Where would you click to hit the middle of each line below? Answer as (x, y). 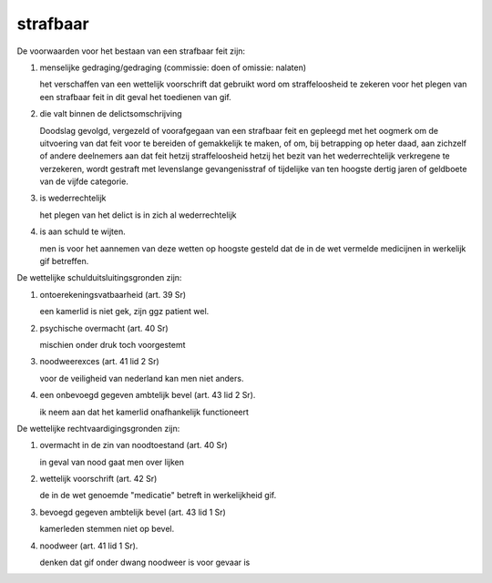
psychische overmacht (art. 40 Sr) (104, 328)
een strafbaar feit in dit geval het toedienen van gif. (135, 97)
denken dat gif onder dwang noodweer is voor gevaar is (145, 563)
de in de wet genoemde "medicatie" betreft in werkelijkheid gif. (158, 496)
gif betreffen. (64, 261)
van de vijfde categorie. (84, 181)
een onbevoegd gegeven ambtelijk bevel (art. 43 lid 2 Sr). (148, 395)
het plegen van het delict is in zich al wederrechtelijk (138, 215)
